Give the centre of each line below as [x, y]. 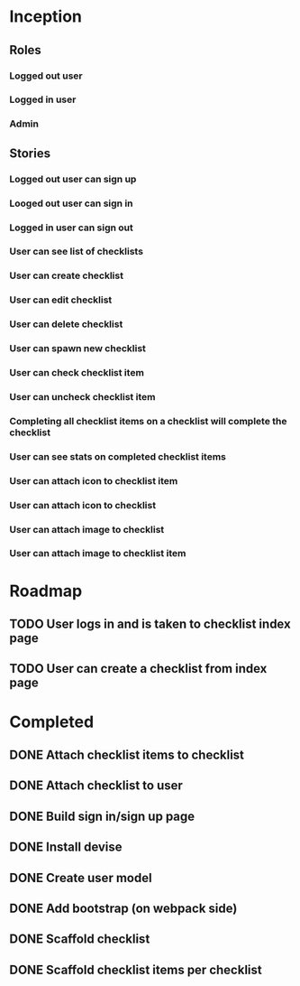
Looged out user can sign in [71, 203]
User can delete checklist [66, 324]
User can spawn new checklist [78, 349]
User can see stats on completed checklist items [118, 456]
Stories [30, 153]
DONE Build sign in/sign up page [102, 816]
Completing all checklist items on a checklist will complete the [148, 421]
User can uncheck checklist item [82, 396]
